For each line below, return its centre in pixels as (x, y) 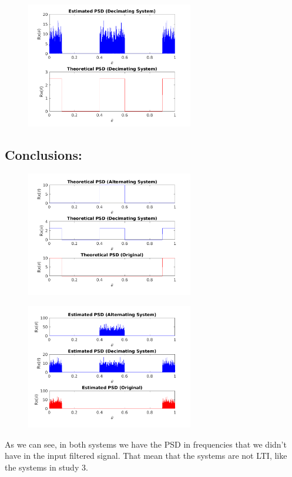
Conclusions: (43, 154)
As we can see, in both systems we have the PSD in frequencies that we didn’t (146, 444)
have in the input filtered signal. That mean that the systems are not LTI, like (146, 456)
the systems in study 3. (46, 467)
